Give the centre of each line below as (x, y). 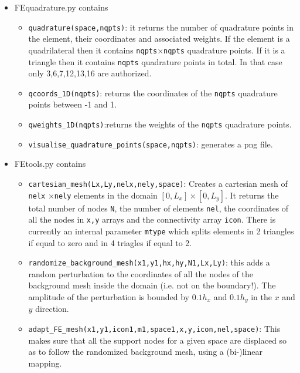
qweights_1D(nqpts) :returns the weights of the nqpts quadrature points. (160, 124)
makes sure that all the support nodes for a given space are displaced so (158, 340)
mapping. (45, 363)
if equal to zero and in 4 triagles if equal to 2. (110, 242)
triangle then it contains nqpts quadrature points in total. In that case (155, 61)
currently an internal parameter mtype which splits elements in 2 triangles (161, 231)
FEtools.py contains (50, 164)
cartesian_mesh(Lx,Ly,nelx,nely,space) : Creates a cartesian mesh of (158, 183)
